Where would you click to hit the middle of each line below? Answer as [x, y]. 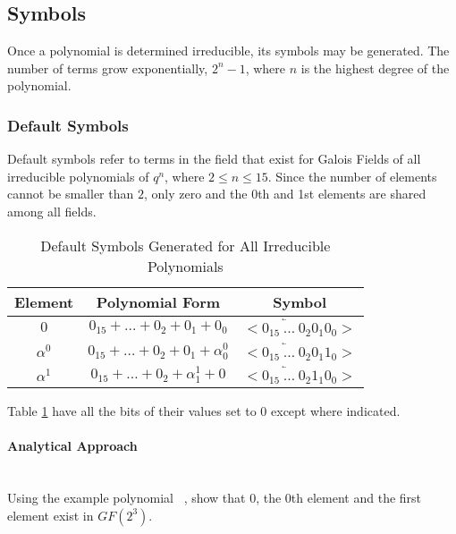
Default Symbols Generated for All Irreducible [186, 245]
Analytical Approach [72, 446]
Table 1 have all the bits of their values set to [132, 410]
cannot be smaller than [71, 194]
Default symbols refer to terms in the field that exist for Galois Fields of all [214, 159]
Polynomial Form [158, 301]
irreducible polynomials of [78, 176]
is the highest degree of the [375, 68]
